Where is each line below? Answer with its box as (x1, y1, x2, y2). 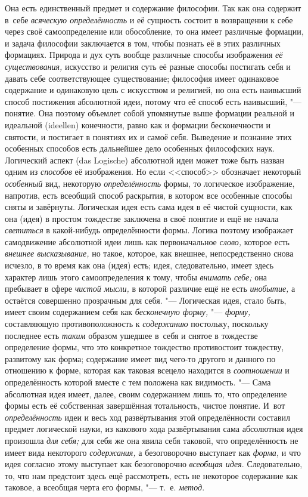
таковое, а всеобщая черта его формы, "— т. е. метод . (5, 481, 205, 493)
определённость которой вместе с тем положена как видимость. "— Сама (5, 376, 271, 388)
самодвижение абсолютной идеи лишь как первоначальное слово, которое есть (5, 235, 290, 248)
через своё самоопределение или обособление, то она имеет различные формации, (5, 25, 304, 38)
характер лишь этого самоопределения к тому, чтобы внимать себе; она (5, 270, 267, 283)
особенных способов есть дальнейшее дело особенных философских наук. (5, 142, 275, 155)
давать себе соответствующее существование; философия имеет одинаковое (5, 72, 279, 84)
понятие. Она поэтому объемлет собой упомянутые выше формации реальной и (5, 107, 294, 119)
